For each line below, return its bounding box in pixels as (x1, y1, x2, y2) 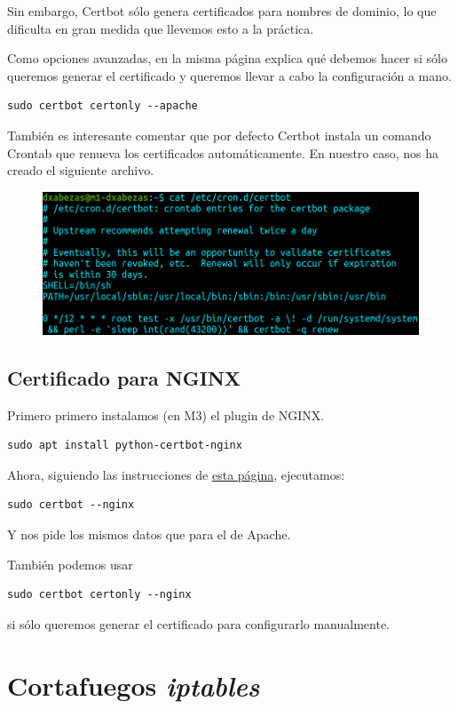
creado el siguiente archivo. (7, 161, 154, 179)
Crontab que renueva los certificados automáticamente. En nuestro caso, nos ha (7, 143, 439, 162)
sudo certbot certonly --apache (7, 100, 198, 113)
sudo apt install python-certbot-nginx (7, 439, 242, 452)
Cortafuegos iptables (7, 666, 260, 704)
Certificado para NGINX (7, 363, 241, 391)
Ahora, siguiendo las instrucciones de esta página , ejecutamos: (7, 465, 345, 483)
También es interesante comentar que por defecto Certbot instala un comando (7, 125, 431, 144)
